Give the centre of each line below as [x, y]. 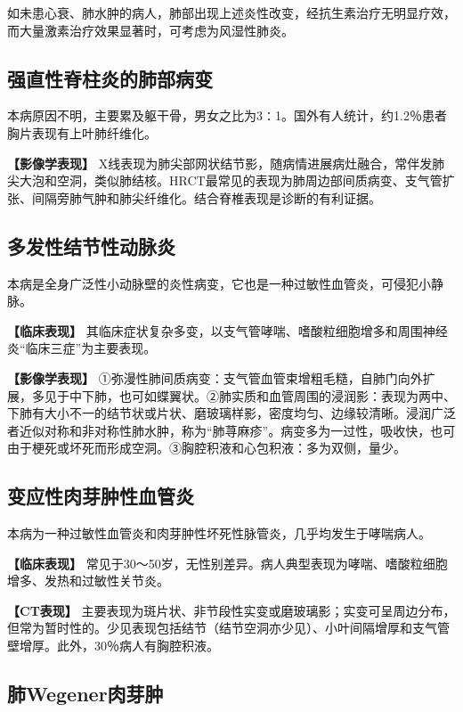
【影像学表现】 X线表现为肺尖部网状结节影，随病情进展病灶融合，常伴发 [220, 163]
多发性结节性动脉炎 [91, 246]
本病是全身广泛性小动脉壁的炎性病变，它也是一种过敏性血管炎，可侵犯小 [219, 283]
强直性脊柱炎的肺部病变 [110, 78]
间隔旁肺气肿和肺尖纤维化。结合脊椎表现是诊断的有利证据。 [206, 197]
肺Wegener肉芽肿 [85, 694]
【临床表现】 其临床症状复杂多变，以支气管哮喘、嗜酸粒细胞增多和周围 [215, 330]
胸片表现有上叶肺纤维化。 [82, 132]
